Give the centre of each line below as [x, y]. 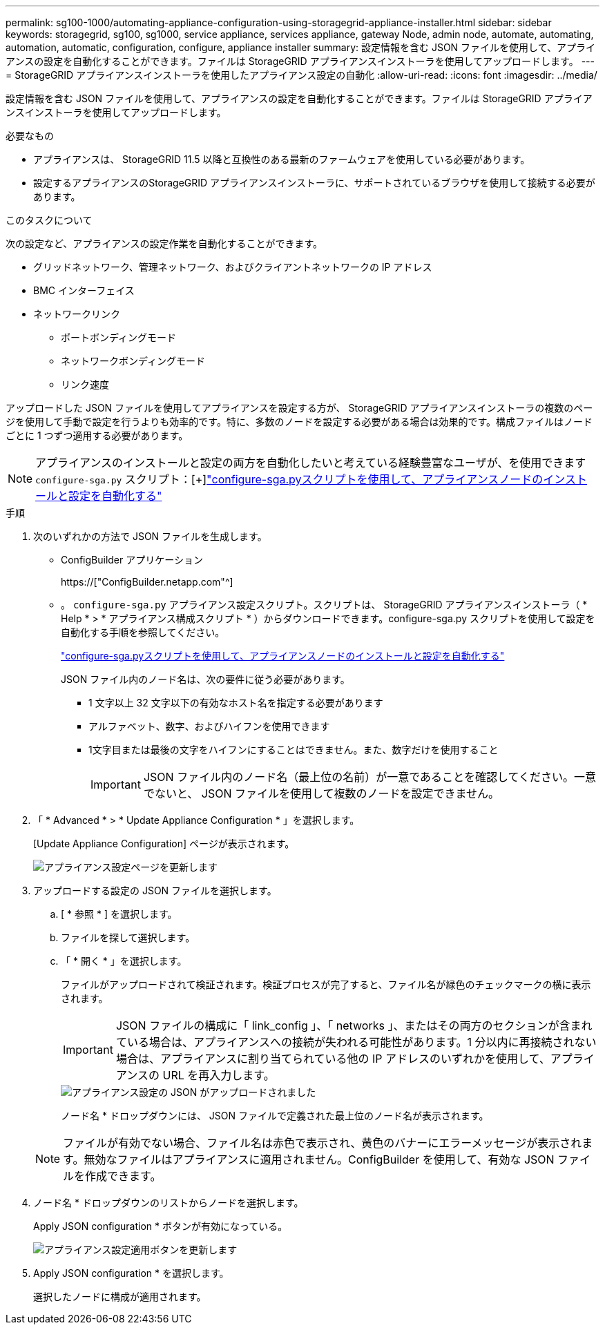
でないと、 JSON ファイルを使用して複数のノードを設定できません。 [321, 793]
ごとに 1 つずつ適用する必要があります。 [97, 435]
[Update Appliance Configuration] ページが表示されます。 [164, 844]
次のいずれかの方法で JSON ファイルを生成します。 [150, 536]
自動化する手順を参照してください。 [143, 632]
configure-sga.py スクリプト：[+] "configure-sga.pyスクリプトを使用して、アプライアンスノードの [289, 479]
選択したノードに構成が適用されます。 [120, 1297]
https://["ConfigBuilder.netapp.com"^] [147, 582]
